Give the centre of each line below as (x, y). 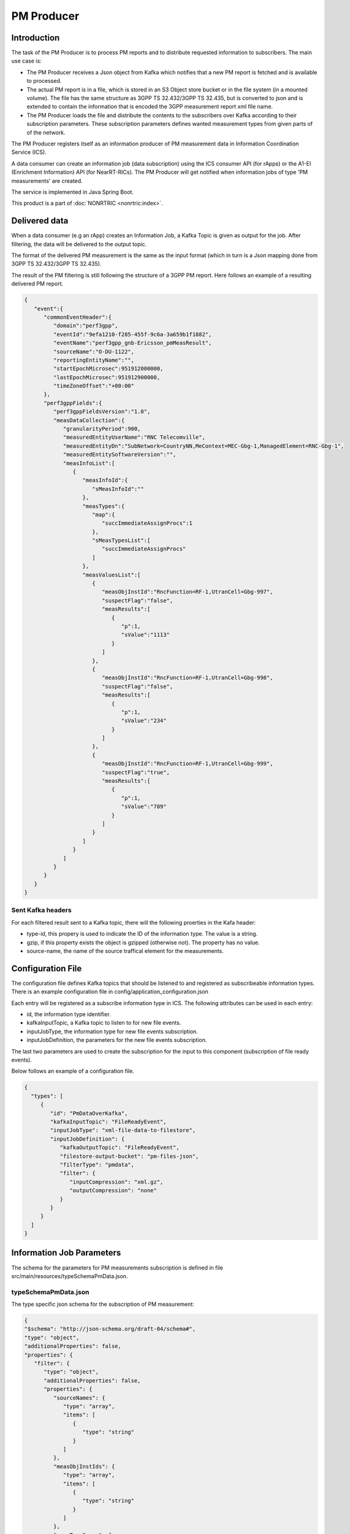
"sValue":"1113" (145, 635)
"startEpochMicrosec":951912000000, (108, 369)
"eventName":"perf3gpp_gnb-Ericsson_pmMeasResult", (132, 343)
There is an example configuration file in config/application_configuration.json (110, 992)
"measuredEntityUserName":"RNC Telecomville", (134, 437)
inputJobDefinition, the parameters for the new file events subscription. (117, 1040)
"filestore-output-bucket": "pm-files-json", (129, 1156)
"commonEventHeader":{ (78, 317)
